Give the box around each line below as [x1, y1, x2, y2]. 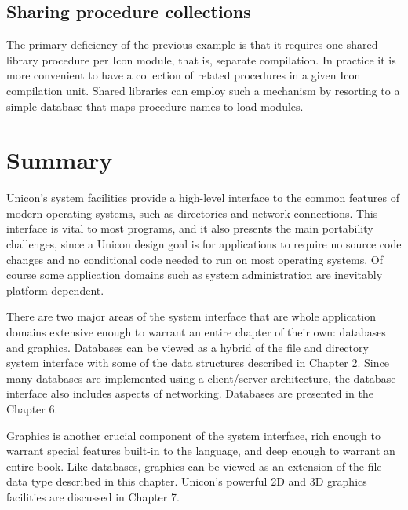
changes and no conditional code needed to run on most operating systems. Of [6, 251, 383, 267]
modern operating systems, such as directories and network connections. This [6, 204, 378, 221]
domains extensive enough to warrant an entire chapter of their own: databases [6, 324, 386, 340]
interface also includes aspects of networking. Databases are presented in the [6, 385, 373, 402]
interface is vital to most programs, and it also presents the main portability [6, 220, 373, 237]
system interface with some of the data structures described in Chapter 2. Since [6, 354, 389, 371]
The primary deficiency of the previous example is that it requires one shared [6, 36, 378, 53]
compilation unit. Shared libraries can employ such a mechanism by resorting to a [6, 82, 400, 98]
